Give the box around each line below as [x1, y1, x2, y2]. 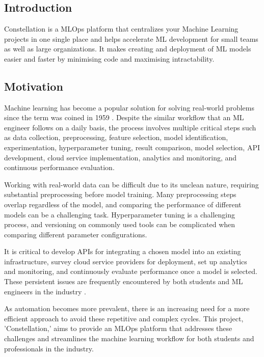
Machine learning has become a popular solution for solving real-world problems [4, 102, 254, 113]
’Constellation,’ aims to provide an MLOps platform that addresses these [4, 323, 232, 334]
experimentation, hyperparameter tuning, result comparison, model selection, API [4, 142, 260, 152]
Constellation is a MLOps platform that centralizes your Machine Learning [4, 23, 239, 34]
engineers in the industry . [4, 286, 86, 296]
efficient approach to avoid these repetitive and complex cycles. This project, [4, 313, 244, 323]
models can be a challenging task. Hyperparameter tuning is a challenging [4, 209, 235, 219]
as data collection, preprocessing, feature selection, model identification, [4, 132, 228, 143]
